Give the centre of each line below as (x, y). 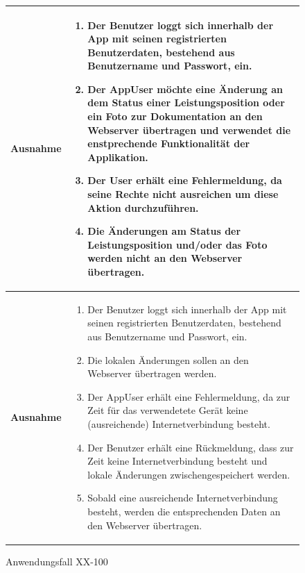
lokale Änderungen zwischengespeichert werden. (189, 474)
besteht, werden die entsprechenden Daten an (184, 511)
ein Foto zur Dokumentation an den (175, 116)
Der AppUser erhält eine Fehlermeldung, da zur (189, 396)
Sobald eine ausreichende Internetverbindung (183, 498)
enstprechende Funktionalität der (169, 143)
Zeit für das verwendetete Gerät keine (168, 410)
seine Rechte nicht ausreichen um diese (183, 194)
